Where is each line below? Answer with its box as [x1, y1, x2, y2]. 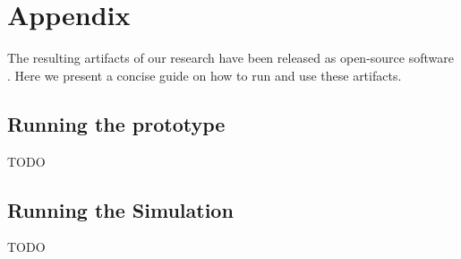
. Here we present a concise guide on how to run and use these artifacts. [7, 65, 402, 84]
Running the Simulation [7, 195, 234, 223]
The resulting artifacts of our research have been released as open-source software [7, 48, 454, 67]
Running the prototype [7, 109, 226, 137]
